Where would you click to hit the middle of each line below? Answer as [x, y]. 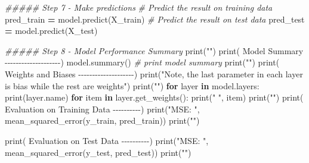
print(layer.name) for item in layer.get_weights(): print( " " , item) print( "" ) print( [154, 97]
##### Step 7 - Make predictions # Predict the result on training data [139, 7]
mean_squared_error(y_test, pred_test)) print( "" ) [98, 152]
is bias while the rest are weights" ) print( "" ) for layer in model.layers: [132, 85]
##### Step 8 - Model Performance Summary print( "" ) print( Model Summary [154, 50]
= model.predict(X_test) [51, 31]
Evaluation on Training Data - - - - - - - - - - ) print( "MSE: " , [102, 109]
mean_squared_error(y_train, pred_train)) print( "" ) [102, 120]
